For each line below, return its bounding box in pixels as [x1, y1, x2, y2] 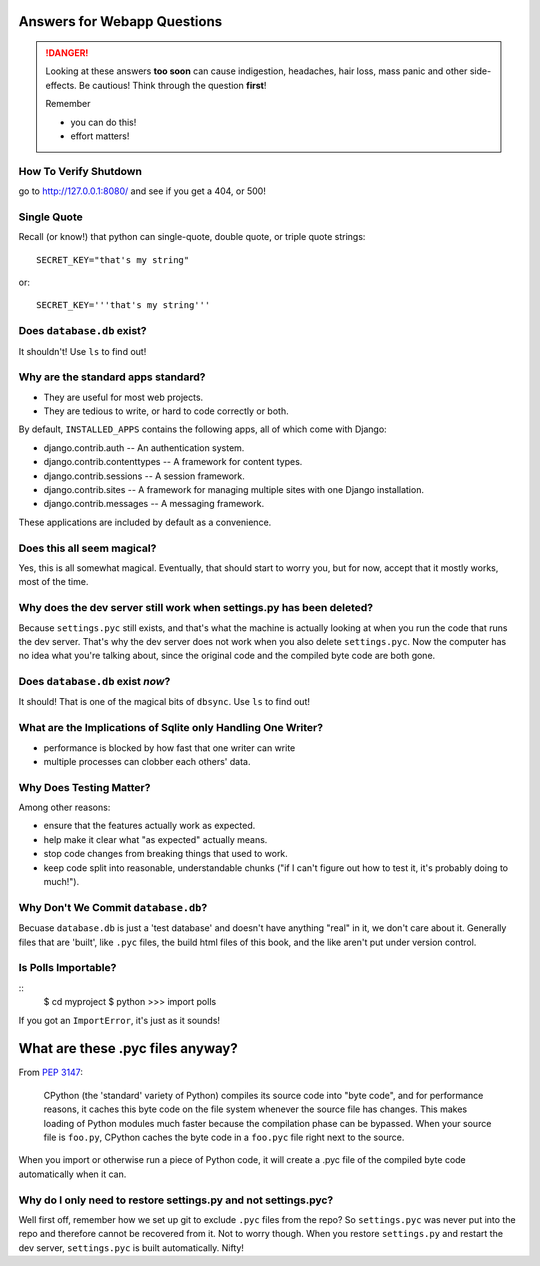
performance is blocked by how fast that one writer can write [43, 741, 296, 754]
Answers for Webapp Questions [18, 13, 223, 30]
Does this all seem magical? [18, 541, 157, 555]
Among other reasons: [18, 801, 111, 814]
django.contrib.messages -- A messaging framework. [43, 498, 265, 510]
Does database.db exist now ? [18, 675, 171, 689]
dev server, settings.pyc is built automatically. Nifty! [18, 1241, 245, 1254]
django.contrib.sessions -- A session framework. [43, 470, 245, 482]
